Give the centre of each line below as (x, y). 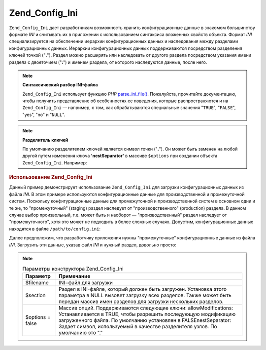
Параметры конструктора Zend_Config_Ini (73, 269)
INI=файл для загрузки (85, 282)
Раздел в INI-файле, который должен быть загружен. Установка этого (142, 289)
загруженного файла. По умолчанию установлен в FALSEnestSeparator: (145, 320)
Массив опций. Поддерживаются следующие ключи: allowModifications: (146, 308)
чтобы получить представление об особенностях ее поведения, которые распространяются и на (125, 101)
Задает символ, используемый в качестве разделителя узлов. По (138, 326)
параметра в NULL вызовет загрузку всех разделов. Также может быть (145, 295)
